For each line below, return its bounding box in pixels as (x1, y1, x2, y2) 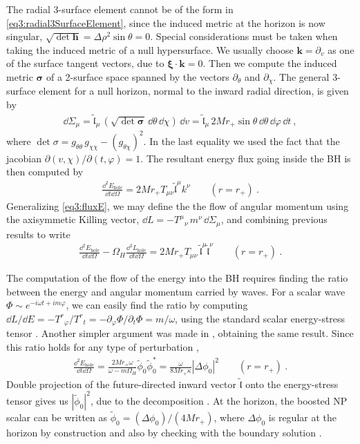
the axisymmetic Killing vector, (6, 212, 140, 226)
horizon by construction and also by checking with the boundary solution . (6, 425, 322, 440)
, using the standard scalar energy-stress (175, 311, 345, 325)
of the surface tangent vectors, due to (6, 56, 164, 70)
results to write (6, 226, 70, 241)
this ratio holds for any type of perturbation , (6, 339, 199, 354)
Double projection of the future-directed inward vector (6, 376, 236, 391)
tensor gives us (6, 393, 68, 407)
